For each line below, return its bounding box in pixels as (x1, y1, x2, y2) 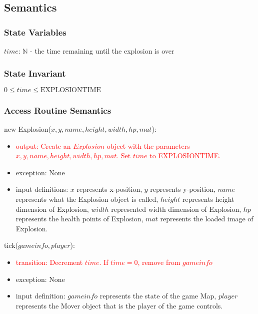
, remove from (137, 256, 180, 267)
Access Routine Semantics (4, 104, 111, 116)
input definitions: (15, 184, 68, 194)
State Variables (4, 26, 66, 38)
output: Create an (15, 140, 71, 151)
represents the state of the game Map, (99, 290, 216, 301)
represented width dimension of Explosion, (111, 203, 241, 214)
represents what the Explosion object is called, (15, 194, 158, 204)
